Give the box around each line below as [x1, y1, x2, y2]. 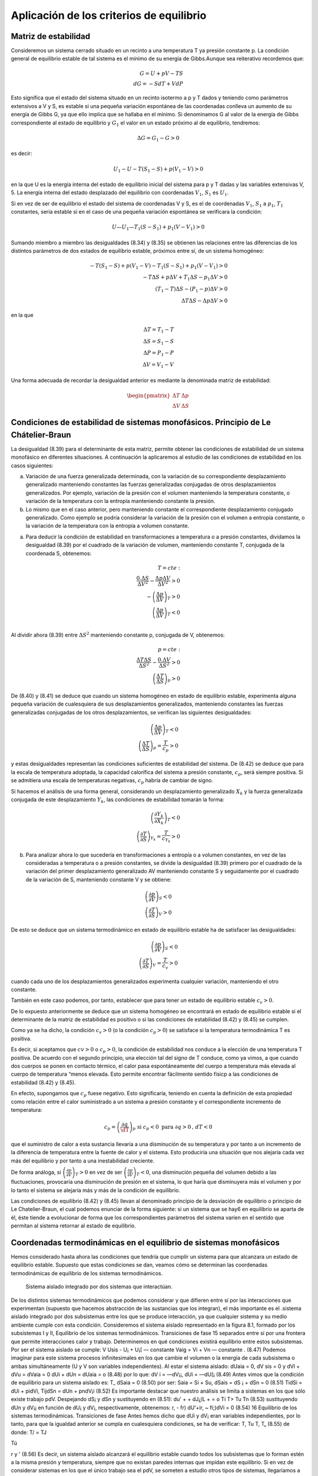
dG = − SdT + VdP [133, 80, 184, 87]
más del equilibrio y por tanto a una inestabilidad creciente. [11, 1157, 155, 1164]
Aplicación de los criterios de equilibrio [11, 9, 207, 22]
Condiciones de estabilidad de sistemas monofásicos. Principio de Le [11, 417, 271, 427]
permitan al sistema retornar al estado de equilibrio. [11, 1222, 137, 1229]
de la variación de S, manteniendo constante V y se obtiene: [25, 876, 172, 883]
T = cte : [157, 564, 181, 571]
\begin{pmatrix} [127, 392, 171, 399]
